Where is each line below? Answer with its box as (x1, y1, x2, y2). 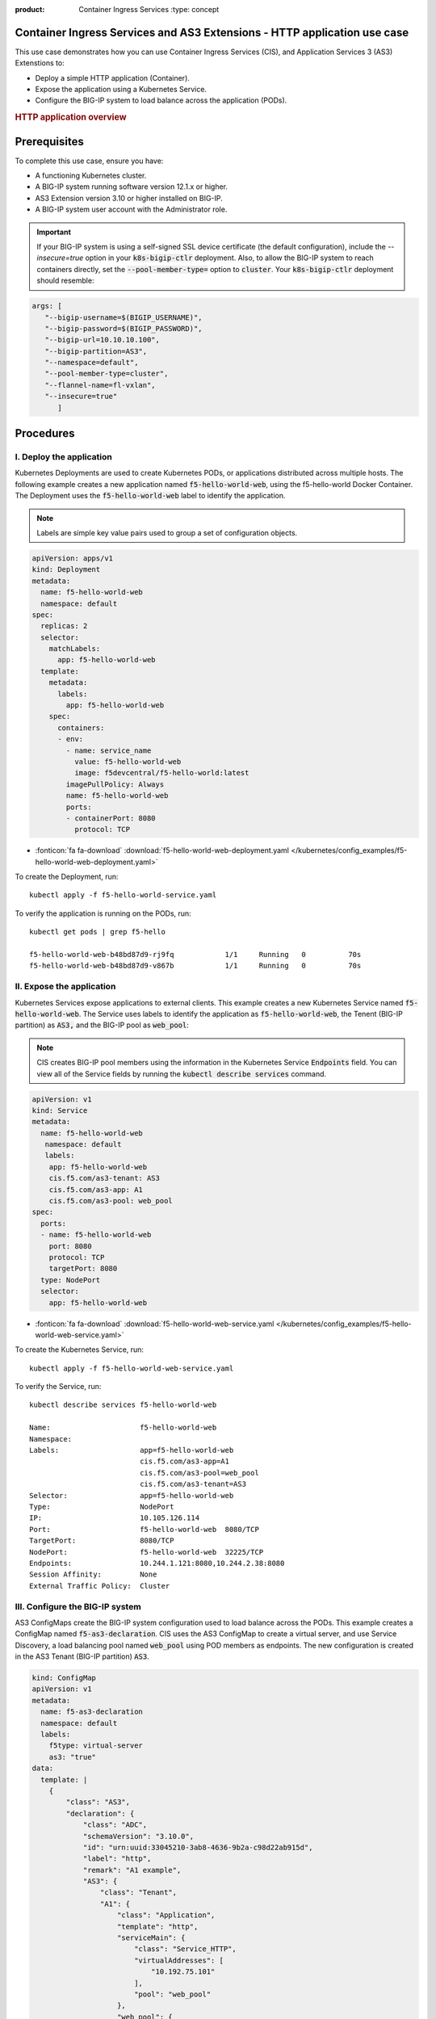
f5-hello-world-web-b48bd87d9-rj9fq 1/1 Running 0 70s (29, 950, 362, 959)
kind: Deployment (31, 565, 101, 574)
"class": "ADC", (82, 1820, 148, 1829)
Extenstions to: (15, 58, 65, 68)
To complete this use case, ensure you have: (15, 156, 164, 166)
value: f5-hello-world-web (73, 757, 182, 766)
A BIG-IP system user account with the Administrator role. (35, 204, 228, 214)
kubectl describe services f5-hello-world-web (29, 1400, 217, 1409)
